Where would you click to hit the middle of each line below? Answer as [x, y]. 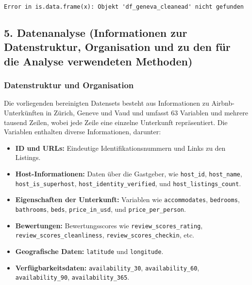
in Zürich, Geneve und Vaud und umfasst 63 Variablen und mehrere [147, 112]
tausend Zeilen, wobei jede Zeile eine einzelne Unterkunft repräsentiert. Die [116, 122]
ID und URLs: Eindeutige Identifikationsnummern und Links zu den [120, 148]
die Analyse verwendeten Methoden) [98, 61]
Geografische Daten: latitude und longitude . [89, 251]
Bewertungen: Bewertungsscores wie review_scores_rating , [109, 225]
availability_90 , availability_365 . [72, 277]
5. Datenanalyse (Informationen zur [96, 32]
